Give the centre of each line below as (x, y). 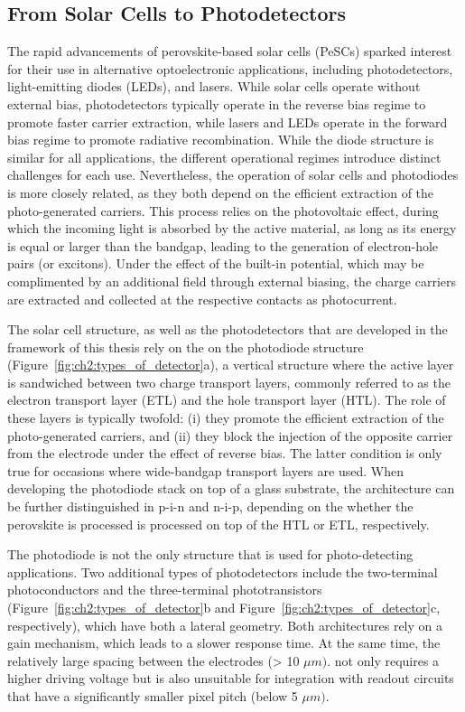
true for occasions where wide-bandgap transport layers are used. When (205, 470)
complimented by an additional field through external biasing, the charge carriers (232, 281)
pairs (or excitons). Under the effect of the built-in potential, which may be (216, 263)
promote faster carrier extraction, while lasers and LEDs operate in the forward (228, 122)
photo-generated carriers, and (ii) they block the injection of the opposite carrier (230, 435)
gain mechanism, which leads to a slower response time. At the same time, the (224, 643)
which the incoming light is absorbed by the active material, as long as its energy (232, 228)
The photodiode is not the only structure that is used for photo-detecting (210, 554)
